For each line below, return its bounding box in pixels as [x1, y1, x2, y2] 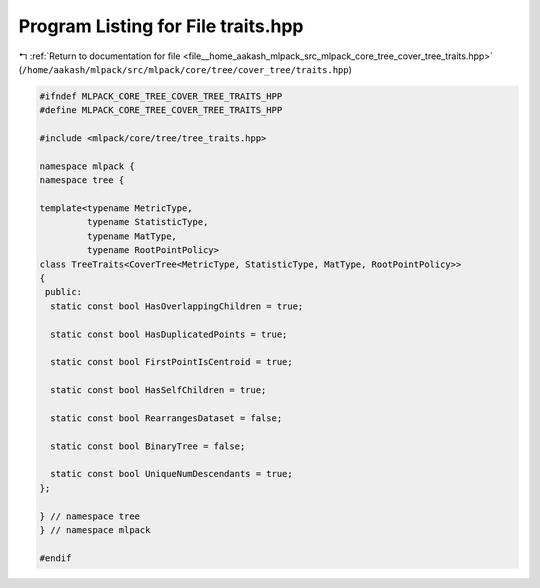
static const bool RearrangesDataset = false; [50, 412, 283, 424]
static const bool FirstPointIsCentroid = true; [50, 356, 294, 368]
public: [45, 286, 83, 298]
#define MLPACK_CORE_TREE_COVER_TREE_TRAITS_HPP [39, 105, 283, 116]
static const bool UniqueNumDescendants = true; [50, 468, 294, 480]
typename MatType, [86, 230, 177, 242]
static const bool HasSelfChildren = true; [50, 385, 267, 396]
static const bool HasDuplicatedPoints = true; [50, 328, 288, 340]
